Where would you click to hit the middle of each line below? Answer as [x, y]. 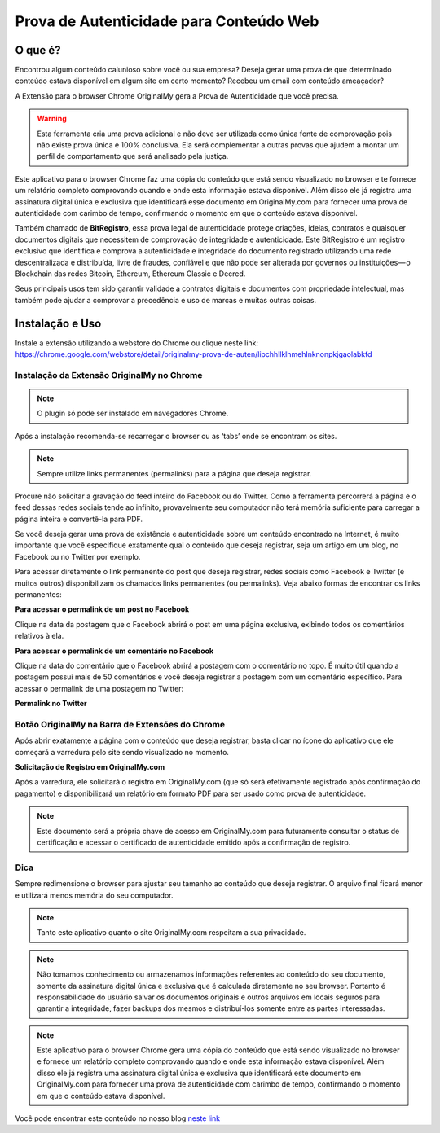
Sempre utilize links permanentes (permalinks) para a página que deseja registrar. [174, 473]
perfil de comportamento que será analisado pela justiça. [133, 156]
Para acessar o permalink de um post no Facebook [102, 609]
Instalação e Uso [58, 323]
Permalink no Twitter [51, 704]
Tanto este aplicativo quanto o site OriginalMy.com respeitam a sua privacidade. [172, 933]
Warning [52, 119]
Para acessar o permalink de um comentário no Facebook [114, 651]
